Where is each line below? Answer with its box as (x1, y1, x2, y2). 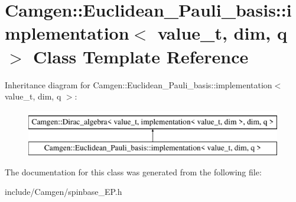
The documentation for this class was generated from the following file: (5, 165, 262, 178)
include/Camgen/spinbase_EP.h (5, 185, 122, 198)
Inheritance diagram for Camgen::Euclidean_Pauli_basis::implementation (5, 78, 272, 91)
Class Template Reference (33, 44, 249, 68)
